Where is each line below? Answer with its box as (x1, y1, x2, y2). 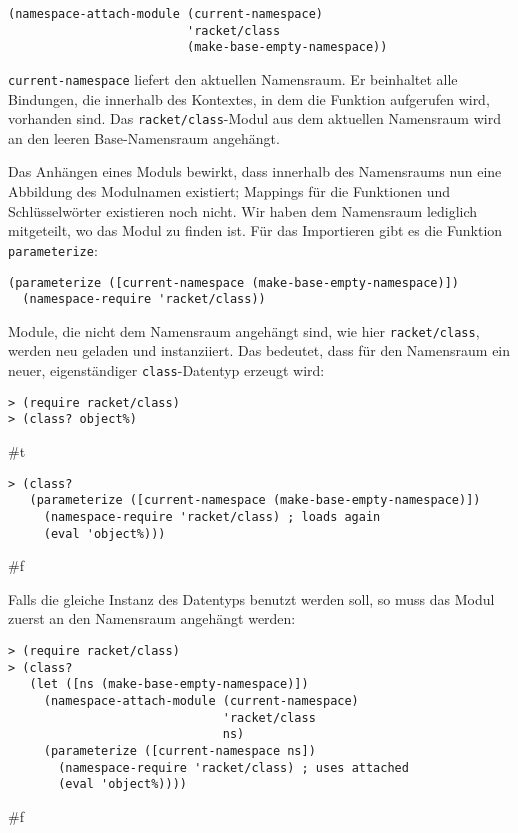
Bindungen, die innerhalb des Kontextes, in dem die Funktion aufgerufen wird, (8, 88, 490, 109)
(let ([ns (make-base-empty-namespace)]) (29, 677, 309, 692)
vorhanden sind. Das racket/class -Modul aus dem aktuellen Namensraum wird (8, 108, 501, 129)
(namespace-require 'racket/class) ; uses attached (58, 760, 409, 775)
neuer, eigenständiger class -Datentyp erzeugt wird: (8, 360, 325, 381)
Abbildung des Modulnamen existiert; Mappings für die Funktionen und (8, 181, 451, 202)
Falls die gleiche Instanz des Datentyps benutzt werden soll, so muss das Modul (8, 588, 495, 609)
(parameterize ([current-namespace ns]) (43, 743, 316, 758)
